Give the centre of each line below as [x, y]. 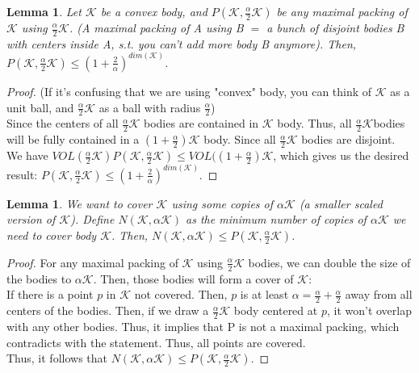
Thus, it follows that [57, 358]
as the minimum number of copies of [276, 219]
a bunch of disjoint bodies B [335, 27]
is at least [264, 294]
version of [31, 219]
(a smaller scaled [341, 203]
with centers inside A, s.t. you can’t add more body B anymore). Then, [182, 43]
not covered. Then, [181, 294]
